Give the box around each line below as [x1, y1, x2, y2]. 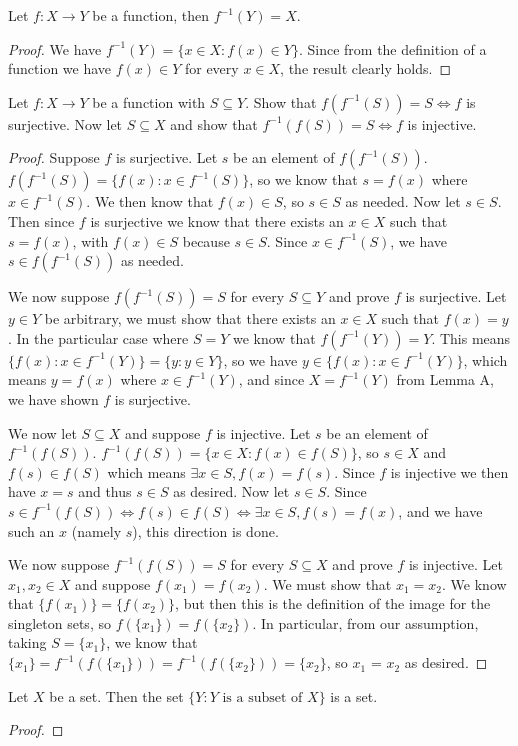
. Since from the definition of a [298, 38, 487, 59]
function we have [8, 58, 112, 79]
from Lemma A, [396, 369, 495, 390]
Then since [8, 210, 75, 231]
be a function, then [92, 5, 210, 25]
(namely [71, 520, 122, 541]
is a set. [330, 685, 378, 706]
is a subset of [222, 690, 303, 705]
